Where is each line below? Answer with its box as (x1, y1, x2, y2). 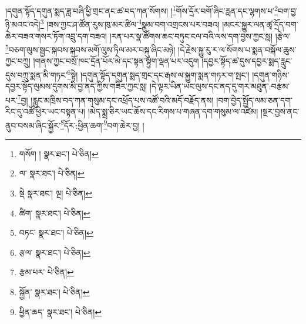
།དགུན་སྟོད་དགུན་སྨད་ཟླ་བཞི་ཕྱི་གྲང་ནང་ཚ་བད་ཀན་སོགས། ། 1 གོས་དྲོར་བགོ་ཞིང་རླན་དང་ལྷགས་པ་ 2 (5, 3, 278, 16)
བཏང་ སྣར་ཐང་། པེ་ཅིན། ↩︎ (19, 226, 93, 239)
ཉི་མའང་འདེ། (5, 18, 41, 30)
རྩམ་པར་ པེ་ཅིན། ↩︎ (19, 266, 74, 278)
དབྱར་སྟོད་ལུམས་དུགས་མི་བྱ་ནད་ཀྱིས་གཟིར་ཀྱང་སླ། (5, 80, 147, 92)
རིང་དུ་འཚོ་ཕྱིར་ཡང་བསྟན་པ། (5, 105, 85, 118)
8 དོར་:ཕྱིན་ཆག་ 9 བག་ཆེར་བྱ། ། (60, 117, 144, 131)
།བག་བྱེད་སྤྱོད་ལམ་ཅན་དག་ (216, 93, 292, 106)
